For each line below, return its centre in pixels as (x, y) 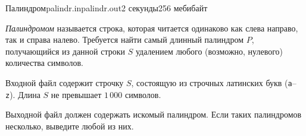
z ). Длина (23, 94)
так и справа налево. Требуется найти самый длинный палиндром (125, 39)
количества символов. (45, 63)
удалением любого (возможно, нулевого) (209, 51)
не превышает (76, 94)
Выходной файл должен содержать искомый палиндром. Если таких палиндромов (154, 114)
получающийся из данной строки (65, 51)
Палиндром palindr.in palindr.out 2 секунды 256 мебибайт (107, 8)
